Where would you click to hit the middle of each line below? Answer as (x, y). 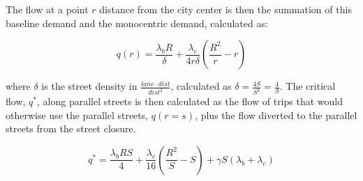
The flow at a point (47, 9)
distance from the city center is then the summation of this (225, 9)
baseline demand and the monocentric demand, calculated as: (137, 23)
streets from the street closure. (71, 128)
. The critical (308, 86)
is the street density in (89, 86)
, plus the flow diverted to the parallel (276, 115)
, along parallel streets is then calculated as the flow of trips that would (190, 101)
